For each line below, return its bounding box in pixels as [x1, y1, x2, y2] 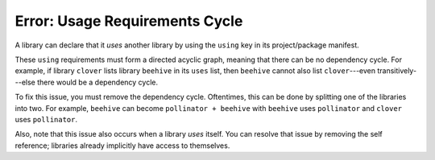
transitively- [377, 66, 417, 76]
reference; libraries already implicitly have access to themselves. [14, 141, 230, 150]
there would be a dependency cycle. [36, 77, 159, 87]
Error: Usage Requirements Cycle [14, 12, 243, 30]
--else [14, 77, 35, 87]
